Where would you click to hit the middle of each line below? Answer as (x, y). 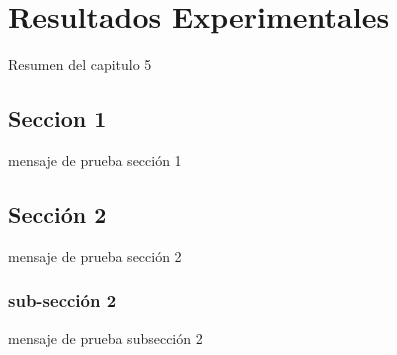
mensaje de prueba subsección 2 (105, 337)
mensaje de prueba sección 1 (95, 159)
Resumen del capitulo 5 (80, 64)
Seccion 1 (57, 118)
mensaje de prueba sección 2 (95, 255)
